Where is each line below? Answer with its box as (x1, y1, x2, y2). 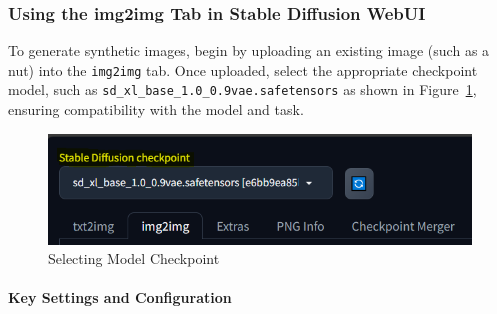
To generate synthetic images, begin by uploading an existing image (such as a (8, 40, 490, 61)
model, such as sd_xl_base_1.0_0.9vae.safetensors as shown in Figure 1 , (8, 79, 477, 100)
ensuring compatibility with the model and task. (8, 99, 304, 120)
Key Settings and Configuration (8, 287, 232, 308)
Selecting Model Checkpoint (48, 248, 220, 269)
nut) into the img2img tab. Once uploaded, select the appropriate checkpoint (8, 59, 478, 80)
